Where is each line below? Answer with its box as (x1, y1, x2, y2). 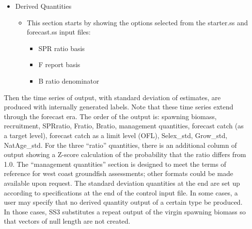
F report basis (38, 59, 80, 70)
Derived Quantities (15, 1, 72, 11)
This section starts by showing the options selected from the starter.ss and (27, 17, 248, 27)
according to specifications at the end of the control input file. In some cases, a (4, 187, 238, 197)
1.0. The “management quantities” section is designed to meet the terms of (4, 159, 226, 169)
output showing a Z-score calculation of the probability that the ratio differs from (4, 149, 246, 159)
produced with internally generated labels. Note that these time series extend (4, 102, 234, 112)
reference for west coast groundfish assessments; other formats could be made (4, 168, 233, 178)
